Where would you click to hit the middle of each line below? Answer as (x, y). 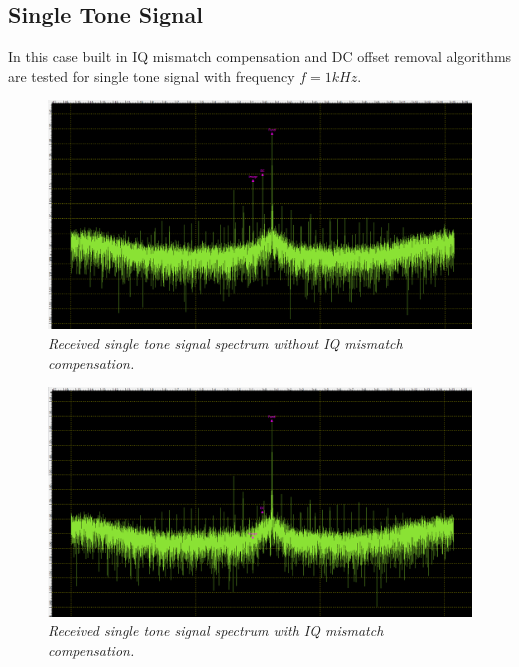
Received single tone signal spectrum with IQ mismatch (216, 630)
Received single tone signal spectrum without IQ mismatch (225, 342)
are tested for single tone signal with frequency (151, 75)
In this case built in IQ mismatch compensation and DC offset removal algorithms (260, 56)
